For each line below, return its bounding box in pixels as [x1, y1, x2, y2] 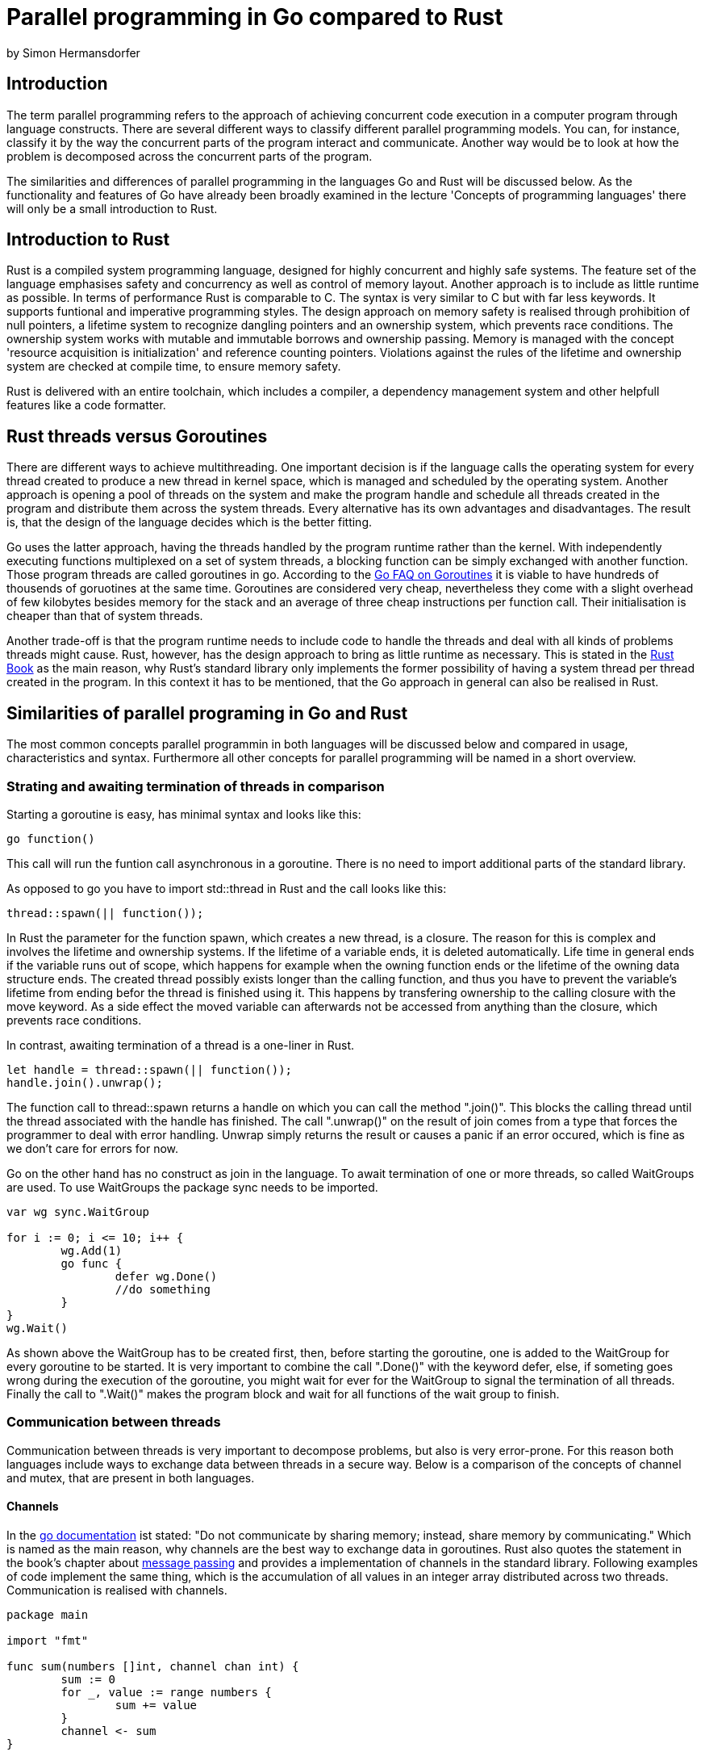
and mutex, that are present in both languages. [6, 1470, 255, 1485]
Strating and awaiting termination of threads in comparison [6, 777, 385, 794]
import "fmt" [6, 1633, 89, 1647]
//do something [115, 1282, 211, 1296]
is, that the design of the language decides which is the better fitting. [6, 515, 373, 530]
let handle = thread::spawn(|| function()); [6, 1062, 293, 1076]
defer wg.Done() [115, 1269, 218, 1283]
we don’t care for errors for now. [6, 1141, 179, 1155]
